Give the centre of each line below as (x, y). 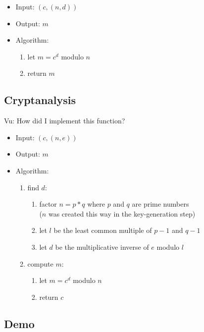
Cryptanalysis (40, 100)
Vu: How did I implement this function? (65, 121)
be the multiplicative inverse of (102, 247)
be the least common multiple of (103, 230)
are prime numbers (160, 204)
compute (40, 263)
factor (48, 204)
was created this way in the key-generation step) (122, 213)
